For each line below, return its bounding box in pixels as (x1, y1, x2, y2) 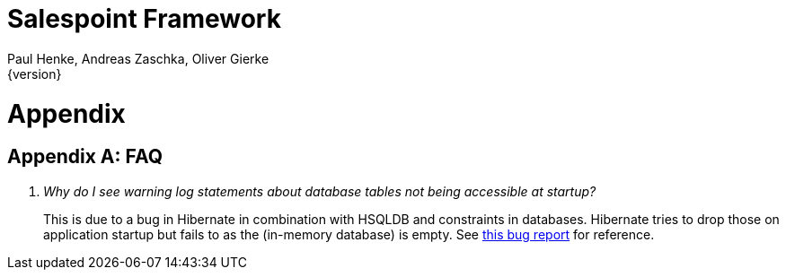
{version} (7, 65, 62, 82)
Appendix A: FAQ (7, 145, 163, 169)
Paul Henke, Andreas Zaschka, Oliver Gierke (7, 50, 269, 66)
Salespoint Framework (7, 4, 281, 34)
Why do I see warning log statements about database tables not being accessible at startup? (43, 183, 596, 199)
